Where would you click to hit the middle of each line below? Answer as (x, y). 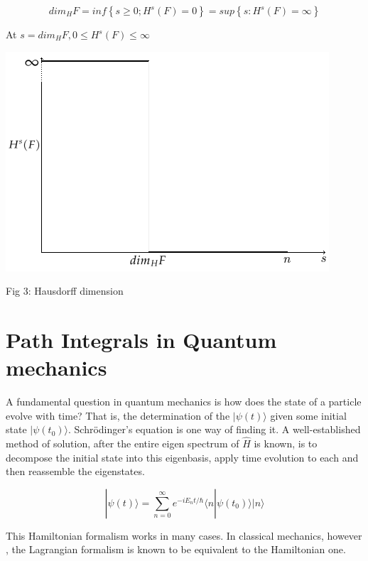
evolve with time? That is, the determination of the (118, 415)
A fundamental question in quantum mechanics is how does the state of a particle (184, 402)
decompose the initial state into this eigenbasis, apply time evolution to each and (182, 457)
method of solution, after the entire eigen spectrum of (123, 443)
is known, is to (286, 443)
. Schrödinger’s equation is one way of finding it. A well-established (215, 429)
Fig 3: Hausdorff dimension (65, 291)
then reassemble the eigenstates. (75, 471)
